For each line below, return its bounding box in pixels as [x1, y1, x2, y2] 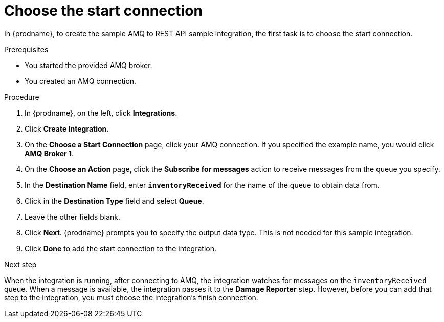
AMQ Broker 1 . [25, 148, 74, 158]
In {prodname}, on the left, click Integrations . [25, 108, 177, 117]
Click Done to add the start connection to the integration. [25, 244, 216, 253]
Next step [4, 260, 37, 269]
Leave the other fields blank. [25, 212, 120, 221]
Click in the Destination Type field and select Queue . [25, 196, 204, 205]
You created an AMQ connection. [25, 76, 137, 85]
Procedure [4, 92, 39, 101]
